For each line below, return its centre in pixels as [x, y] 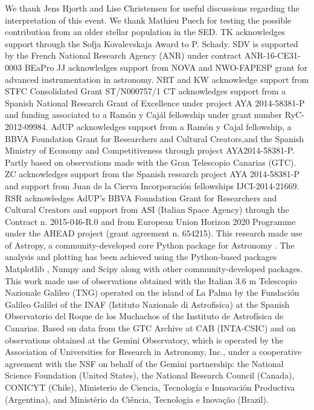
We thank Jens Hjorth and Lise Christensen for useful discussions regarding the [152, 8]
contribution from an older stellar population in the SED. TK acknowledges [145, 32]
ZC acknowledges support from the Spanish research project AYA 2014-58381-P [152, 174]
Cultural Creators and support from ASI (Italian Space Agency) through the [147, 210]
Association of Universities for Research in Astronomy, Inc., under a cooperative [153, 352]
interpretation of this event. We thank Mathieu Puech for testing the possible [148, 20]
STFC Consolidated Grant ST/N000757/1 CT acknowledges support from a [146, 91]
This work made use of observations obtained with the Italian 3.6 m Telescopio [151, 280]
